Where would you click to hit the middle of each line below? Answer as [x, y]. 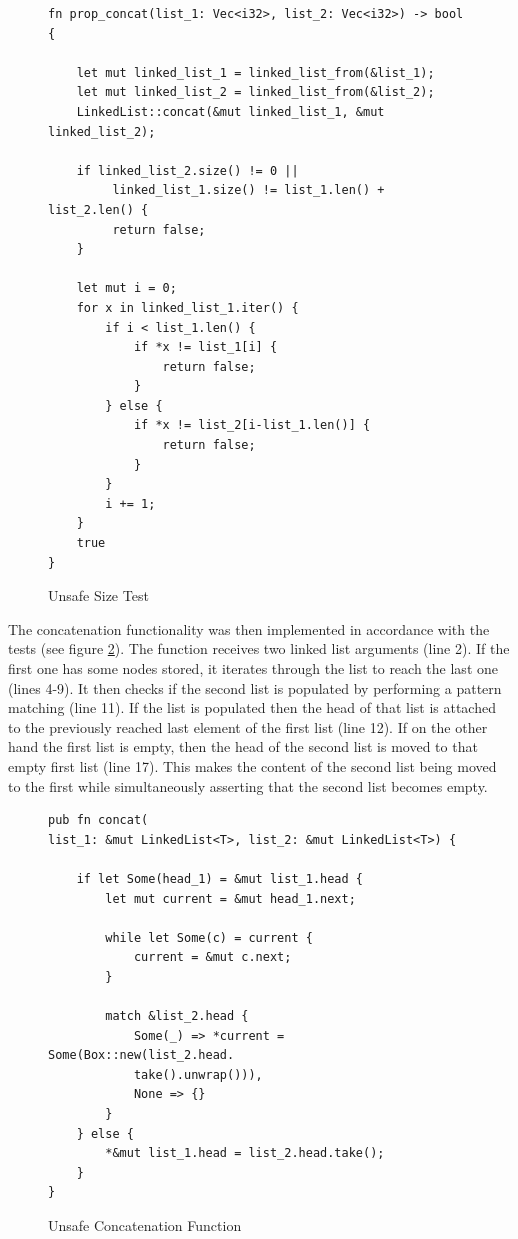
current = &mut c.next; [212, 957]
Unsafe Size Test [98, 595]
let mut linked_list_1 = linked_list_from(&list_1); [255, 72]
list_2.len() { [98, 209]
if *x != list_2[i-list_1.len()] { [252, 425]
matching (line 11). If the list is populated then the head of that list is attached [252, 707]
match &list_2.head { [177, 1016]
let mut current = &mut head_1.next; [230, 898]
